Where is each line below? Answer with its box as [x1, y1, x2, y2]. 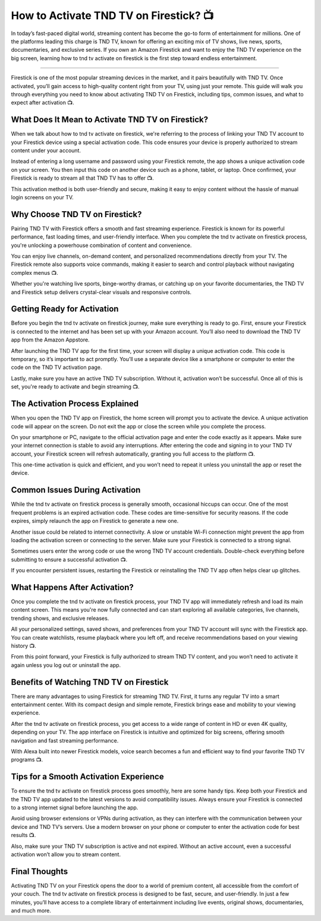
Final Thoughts [11, 866, 68, 876]
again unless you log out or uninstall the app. [11, 661, 121, 669]
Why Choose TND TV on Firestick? [11, 209, 142, 220]
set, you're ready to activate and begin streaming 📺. [11, 383, 140, 390]
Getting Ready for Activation [11, 304, 119, 314]
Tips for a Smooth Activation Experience [11, 772, 164, 782]
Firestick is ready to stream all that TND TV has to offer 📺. [11, 174, 154, 181]
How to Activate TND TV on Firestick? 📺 [11, 9, 214, 22]
